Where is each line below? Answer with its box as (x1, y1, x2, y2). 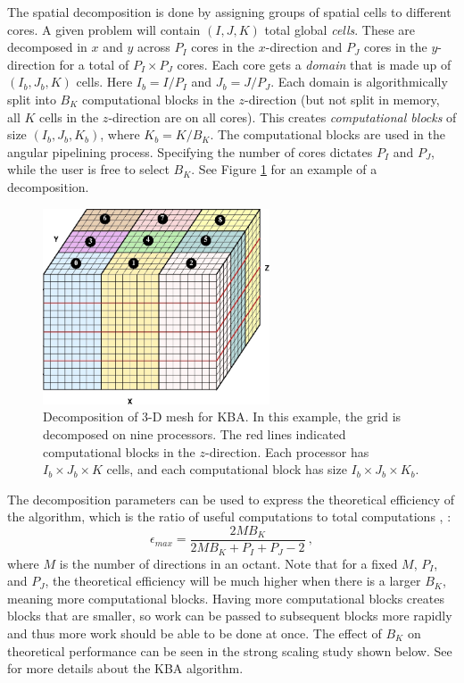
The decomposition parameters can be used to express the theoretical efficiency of (7, 489, 454, 508)
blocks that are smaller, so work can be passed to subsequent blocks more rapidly (7, 606, 452, 625)
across (137, 37, 170, 56)
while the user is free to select (7, 160, 170, 179)
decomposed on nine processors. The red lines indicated (43, 425, 346, 444)
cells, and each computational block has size (106, 460, 347, 479)
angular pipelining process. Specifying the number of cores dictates (7, 142, 373, 161)
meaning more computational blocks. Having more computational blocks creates (7, 588, 444, 607)
